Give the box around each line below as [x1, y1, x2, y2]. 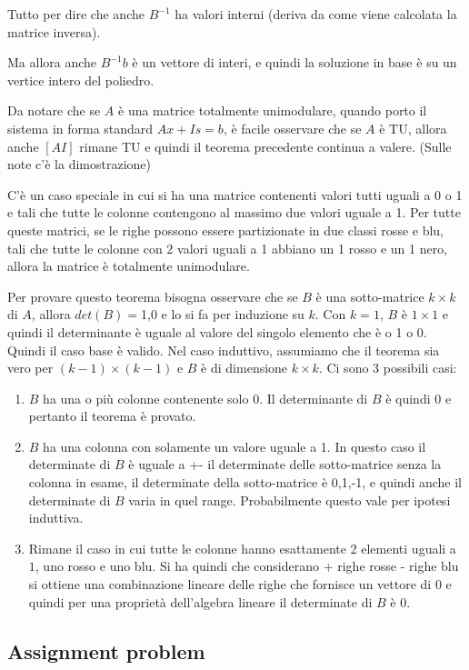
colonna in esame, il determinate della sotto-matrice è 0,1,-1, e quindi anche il [28, 473, 462, 492]
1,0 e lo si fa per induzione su [140, 305, 304, 324]
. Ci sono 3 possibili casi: [318, 358, 457, 377]
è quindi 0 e [385, 388, 452, 407]
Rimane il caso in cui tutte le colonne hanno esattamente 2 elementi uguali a [28, 538, 456, 557]
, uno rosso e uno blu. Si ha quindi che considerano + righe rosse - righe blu [35, 556, 459, 575]
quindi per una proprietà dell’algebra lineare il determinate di [28, 592, 373, 611]
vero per [7, 358, 54, 377]
